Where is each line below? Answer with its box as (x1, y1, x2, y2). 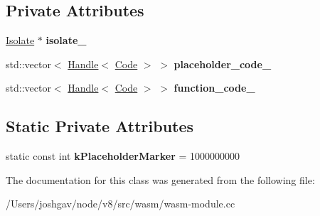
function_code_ (174, 80, 255, 95)
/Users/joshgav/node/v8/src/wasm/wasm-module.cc (6, 196, 235, 211)
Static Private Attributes (6, 115, 194, 137)
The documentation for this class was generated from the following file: (6, 172, 315, 187)
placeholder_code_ (174, 56, 272, 71)
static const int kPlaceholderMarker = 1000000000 (6, 148, 240, 163)
